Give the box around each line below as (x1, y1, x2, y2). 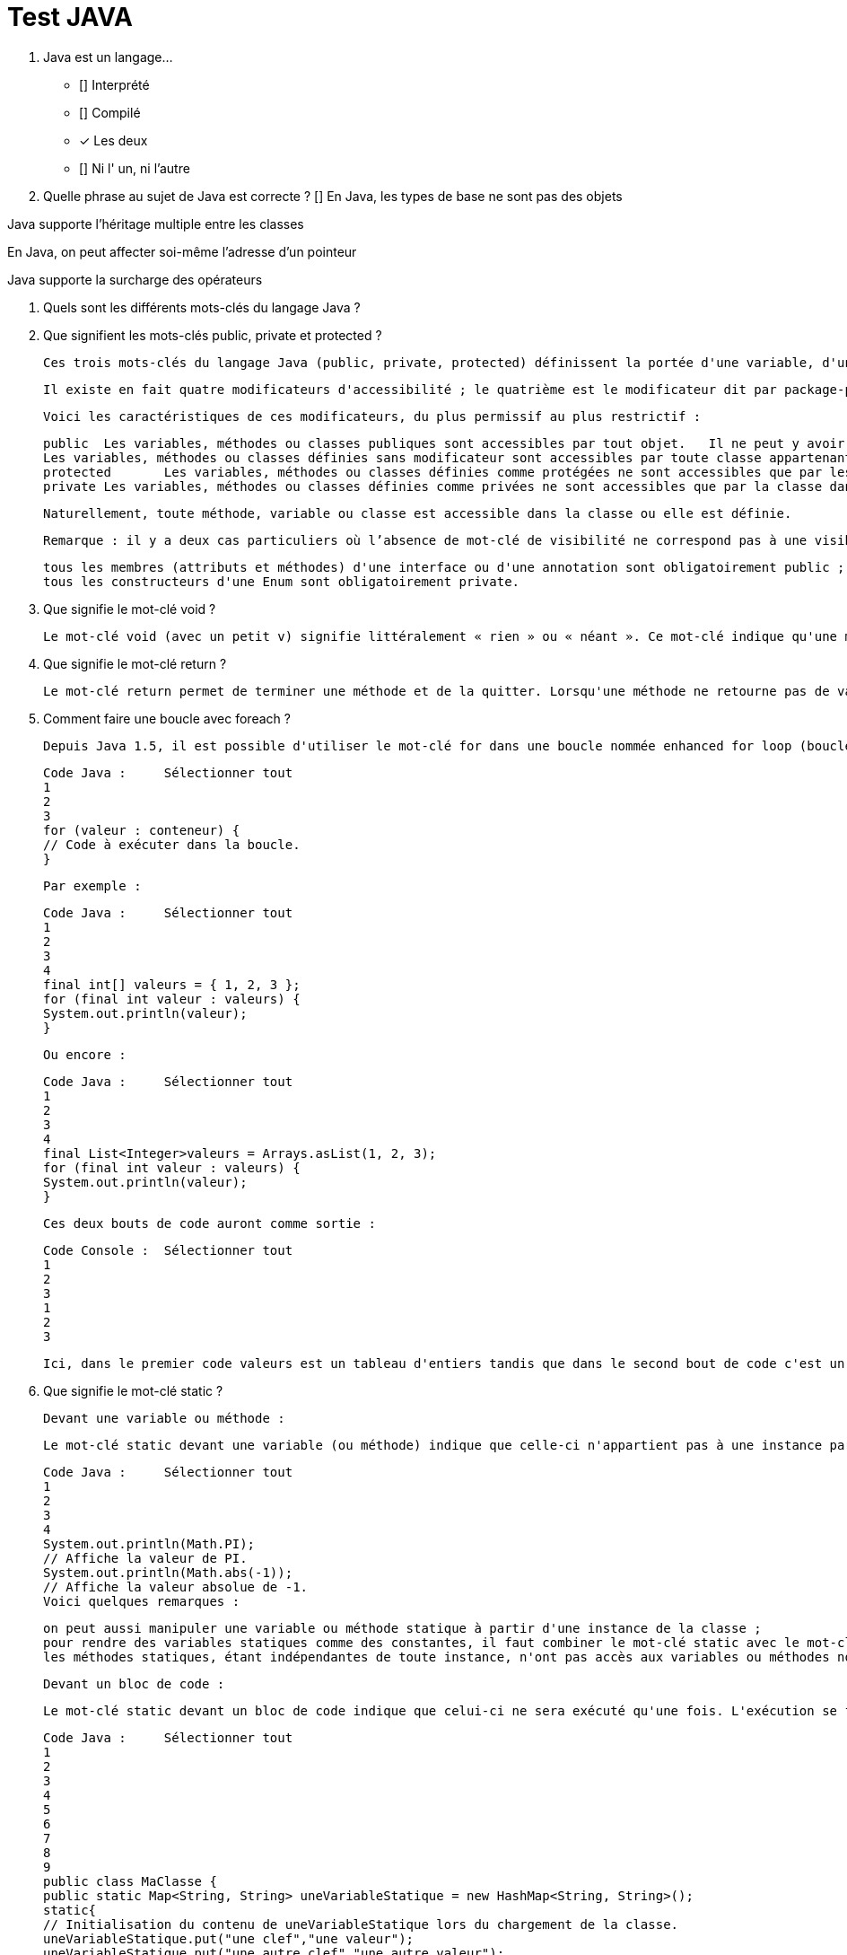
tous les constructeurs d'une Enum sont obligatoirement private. (43, 574, 520, 589)
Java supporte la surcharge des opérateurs (7, 271, 263, 287)
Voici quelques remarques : (43, 1593, 240, 1609)
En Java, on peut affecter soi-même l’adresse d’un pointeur (7, 243, 357, 259)
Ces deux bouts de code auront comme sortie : (43, 1215, 376, 1231)
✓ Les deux (79, 132, 148, 148)
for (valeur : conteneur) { (43, 822, 240, 837)
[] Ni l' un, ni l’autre (79, 160, 190, 176)
